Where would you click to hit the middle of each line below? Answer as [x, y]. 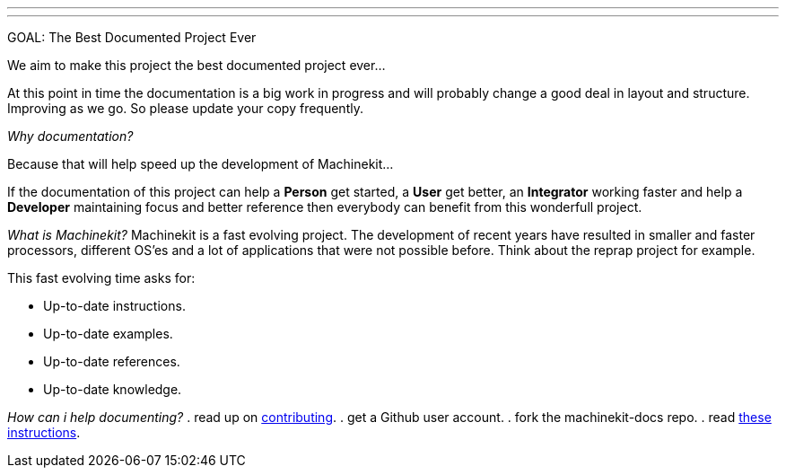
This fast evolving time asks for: [101, 278]
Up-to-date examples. [108, 334]
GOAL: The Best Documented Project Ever [132, 37]
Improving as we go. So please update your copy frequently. [185, 108]
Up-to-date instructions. [114, 306]
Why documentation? [70, 136]
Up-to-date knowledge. [113, 389]
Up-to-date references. [112, 361]
